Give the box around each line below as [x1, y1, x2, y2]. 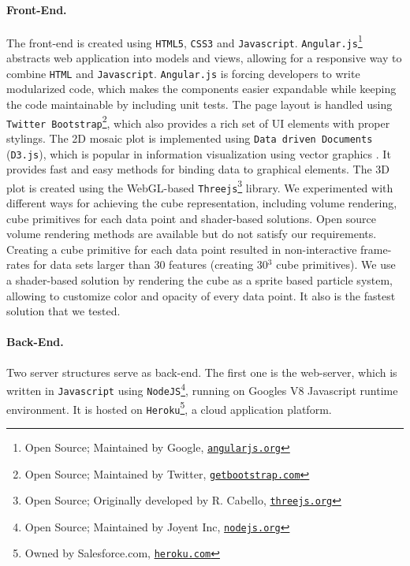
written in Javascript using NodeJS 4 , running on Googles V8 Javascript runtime [6, 380, 398, 398]
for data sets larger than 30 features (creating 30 [33, 256, 268, 273]
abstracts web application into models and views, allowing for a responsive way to [6, 50, 402, 66]
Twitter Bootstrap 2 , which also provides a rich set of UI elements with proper [6, 112, 390, 131]
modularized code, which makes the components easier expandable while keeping [6, 80, 397, 97]
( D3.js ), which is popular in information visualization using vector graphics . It [6, 145, 391, 162]
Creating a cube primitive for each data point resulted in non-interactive [6, 240, 357, 257]
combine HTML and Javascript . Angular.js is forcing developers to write [6, 65, 360, 81]
